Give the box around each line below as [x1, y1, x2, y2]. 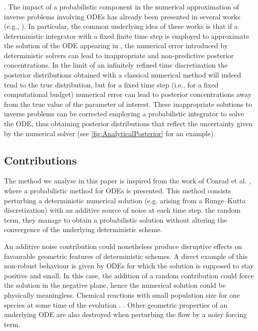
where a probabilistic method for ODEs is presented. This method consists [4, 185, 231, 196]
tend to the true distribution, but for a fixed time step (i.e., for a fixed [4, 79, 219, 89]
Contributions [4, 152, 77, 167]
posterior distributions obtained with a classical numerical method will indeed [4, 70, 241, 80]
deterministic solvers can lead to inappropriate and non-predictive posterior [4, 50, 234, 60]
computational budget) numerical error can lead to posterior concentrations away [4, 89, 252, 99]
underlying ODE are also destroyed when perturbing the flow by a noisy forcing [4, 309, 247, 320]
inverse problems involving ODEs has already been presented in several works [4, 11, 241, 21]
